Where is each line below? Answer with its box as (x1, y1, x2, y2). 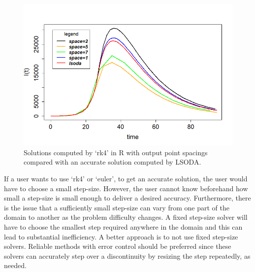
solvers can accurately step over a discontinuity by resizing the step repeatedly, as (4, 250, 251, 261)
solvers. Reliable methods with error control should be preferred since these (4, 241, 231, 251)
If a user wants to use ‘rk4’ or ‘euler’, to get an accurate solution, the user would (4, 173, 248, 184)
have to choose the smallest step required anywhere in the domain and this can (4, 222, 243, 232)
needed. (4, 260, 27, 271)
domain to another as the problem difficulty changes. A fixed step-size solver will (4, 212, 248, 222)
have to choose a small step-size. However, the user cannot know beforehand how (4, 183, 248, 193)
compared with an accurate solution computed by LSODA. (24, 157, 201, 167)
